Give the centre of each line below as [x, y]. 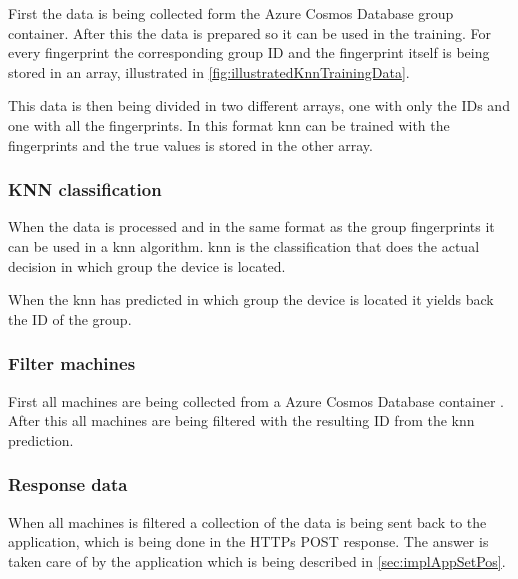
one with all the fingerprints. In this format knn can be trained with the [229, 124]
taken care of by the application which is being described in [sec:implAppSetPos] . [257, 560]
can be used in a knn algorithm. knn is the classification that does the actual [244, 245]
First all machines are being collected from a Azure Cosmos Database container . [256, 400]
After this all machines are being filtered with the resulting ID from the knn [241, 420]
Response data [68, 484]
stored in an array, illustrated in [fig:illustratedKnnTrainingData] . [209, 71]
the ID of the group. [70, 318]
